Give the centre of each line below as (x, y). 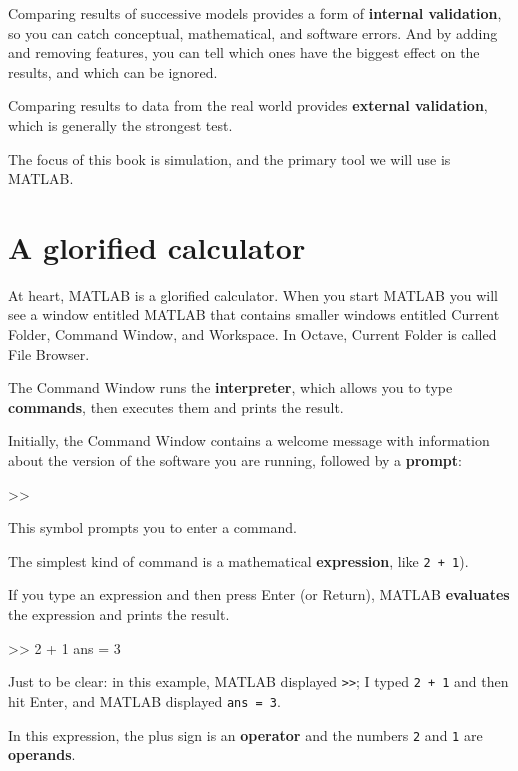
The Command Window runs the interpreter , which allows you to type (230, 387)
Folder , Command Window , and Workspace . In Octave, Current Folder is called (252, 334)
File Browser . (49, 353)
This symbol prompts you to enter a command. (152, 527)
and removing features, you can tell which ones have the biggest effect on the (244, 52)
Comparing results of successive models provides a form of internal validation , (255, 13)
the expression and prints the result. (119, 614)
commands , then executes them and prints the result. (176, 406)
